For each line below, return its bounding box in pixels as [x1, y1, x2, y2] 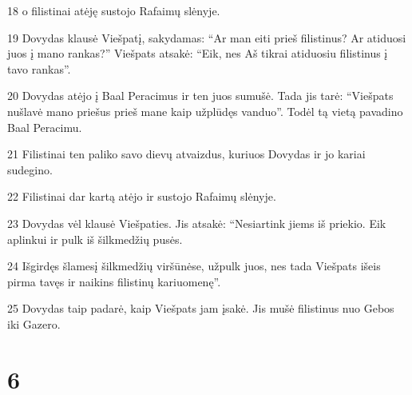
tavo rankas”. [7, 60, 71, 77]
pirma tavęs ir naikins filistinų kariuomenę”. [7, 273, 221, 289]
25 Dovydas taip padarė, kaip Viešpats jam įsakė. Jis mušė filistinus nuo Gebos [7, 300, 394, 317]
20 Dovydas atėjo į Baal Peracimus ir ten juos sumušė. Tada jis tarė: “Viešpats [7, 87, 394, 104]
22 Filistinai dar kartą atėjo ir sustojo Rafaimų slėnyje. [7, 188, 276, 205]
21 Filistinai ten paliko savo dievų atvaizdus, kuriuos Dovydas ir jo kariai [7, 146, 366, 162]
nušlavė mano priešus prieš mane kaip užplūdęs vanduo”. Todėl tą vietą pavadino [7, 102, 403, 119]
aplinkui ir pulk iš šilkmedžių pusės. [7, 230, 183, 247]
